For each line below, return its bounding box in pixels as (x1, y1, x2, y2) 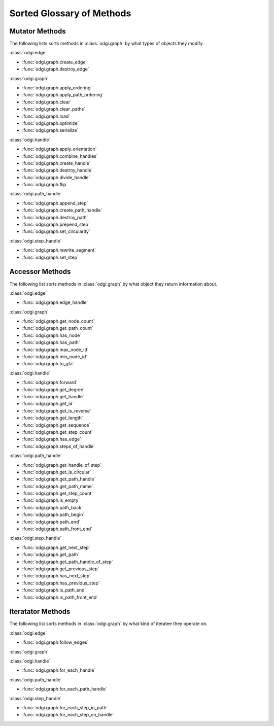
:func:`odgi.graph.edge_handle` (22, 299, 88, 305)
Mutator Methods (9, 27, 66, 36)
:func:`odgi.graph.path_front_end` (22, 526, 93, 532)
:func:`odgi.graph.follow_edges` (22, 639, 89, 645)
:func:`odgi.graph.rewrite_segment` (22, 247, 96, 253)
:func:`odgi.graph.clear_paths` (22, 106, 86, 112)
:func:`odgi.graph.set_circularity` (22, 228, 91, 234)
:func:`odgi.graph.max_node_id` (22, 347, 89, 353)
